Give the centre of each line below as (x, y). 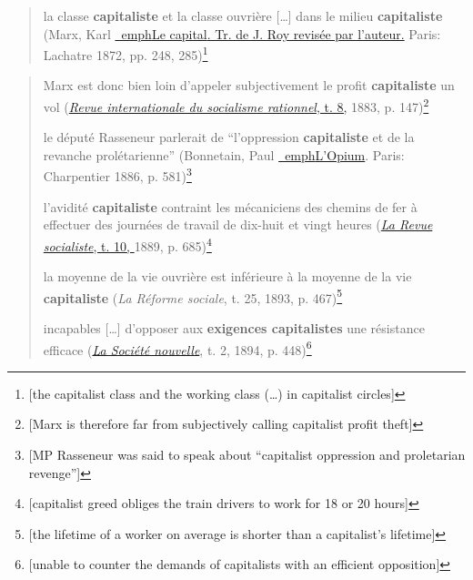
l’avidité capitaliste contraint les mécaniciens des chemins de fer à (230, 206)
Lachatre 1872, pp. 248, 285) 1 (126, 53)
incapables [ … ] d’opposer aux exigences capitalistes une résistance (234, 328)
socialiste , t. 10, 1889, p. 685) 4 (127, 244)
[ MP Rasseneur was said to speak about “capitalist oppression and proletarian (247, 455)
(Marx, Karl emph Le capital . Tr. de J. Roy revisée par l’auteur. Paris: (242, 33)
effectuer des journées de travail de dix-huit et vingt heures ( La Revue (238, 224)
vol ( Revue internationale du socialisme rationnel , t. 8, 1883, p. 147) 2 (236, 105)
